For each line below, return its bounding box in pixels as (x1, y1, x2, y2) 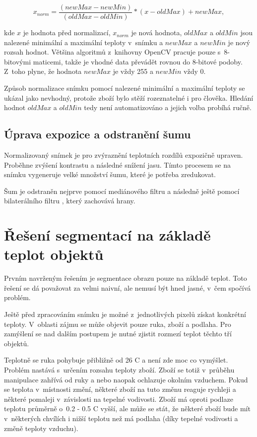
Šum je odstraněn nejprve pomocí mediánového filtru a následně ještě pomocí (4, 186, 240, 196)
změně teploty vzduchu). (4, 423, 78, 433)
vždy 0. (184, 66, 206, 76)
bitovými (4, 56, 31, 66)
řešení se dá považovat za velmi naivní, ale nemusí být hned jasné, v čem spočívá (4, 282, 251, 293)
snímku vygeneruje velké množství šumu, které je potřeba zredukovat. (4, 169, 216, 180)
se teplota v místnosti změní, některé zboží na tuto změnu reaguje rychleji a (4, 384, 236, 394)
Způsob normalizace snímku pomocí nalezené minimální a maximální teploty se (4, 83, 245, 93)
